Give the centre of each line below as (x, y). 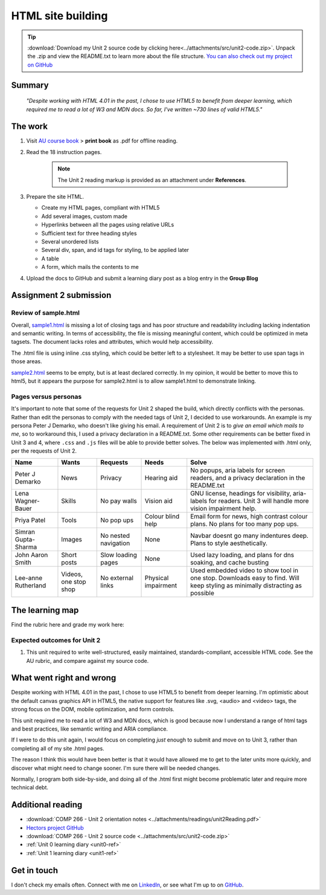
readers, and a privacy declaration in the (248, 478)
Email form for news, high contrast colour (249, 517)
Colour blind (162, 517)
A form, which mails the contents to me (90, 267)
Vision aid (159, 501)
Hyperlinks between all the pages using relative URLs (108, 225)
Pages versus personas (46, 396)
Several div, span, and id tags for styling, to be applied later (115, 250)
